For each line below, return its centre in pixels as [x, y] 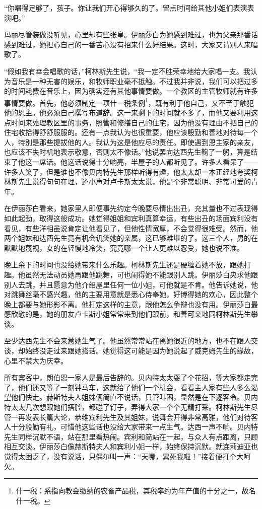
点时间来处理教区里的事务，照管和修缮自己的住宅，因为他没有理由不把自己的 [131, 122]
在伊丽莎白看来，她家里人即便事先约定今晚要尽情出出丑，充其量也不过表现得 [131, 208]
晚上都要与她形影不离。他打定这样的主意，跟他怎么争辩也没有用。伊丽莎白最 [131, 304]
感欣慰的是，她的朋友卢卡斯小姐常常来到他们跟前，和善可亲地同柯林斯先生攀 [131, 314]
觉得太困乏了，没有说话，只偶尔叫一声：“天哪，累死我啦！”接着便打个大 [124, 456]
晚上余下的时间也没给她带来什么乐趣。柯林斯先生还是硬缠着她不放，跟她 [124, 265]
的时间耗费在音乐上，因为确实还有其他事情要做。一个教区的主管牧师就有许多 [131, 91]
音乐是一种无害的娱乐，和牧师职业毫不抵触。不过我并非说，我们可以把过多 [134, 81]
